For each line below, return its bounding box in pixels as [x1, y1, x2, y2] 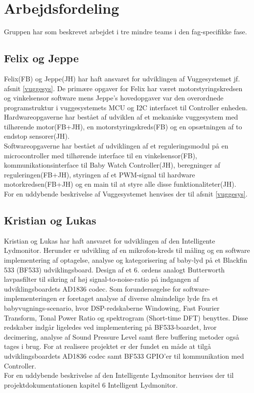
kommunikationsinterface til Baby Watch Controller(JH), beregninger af [4, 160, 220, 170]
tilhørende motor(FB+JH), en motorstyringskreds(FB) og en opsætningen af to [4, 121, 242, 131]
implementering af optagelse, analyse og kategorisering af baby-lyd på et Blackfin [4, 255, 248, 265]
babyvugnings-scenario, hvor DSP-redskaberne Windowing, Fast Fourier [4, 303, 220, 313]
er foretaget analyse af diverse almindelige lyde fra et [59, 293, 218, 303]
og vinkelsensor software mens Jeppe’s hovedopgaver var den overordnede [4, 93, 224, 103]
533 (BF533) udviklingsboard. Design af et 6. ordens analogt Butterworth [4, 264, 225, 274]
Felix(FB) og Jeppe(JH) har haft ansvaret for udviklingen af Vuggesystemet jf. [4, 73, 240, 83]
